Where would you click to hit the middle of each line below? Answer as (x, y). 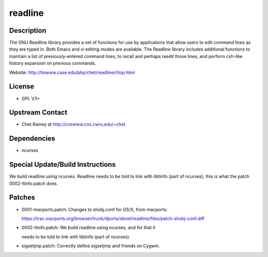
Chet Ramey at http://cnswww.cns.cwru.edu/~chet (73, 125)
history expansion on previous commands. (53, 63)
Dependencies (32, 139)
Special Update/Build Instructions (63, 164)
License (22, 87)
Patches (22, 198)
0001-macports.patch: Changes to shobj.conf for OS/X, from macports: (95, 209)
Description (28, 31)
